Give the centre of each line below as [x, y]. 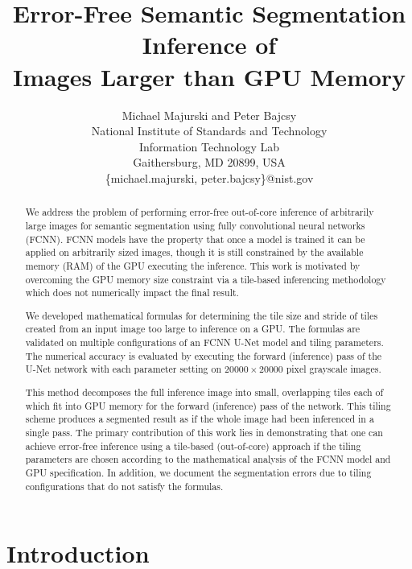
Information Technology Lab [209, 146]
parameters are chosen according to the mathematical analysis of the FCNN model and [208, 459]
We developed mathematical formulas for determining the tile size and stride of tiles [202, 315]
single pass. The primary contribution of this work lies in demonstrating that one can [204, 432]
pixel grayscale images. [334, 369]
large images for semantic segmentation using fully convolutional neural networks [195, 225]
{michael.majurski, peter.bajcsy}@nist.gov [209, 177]
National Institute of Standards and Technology [209, 131]
